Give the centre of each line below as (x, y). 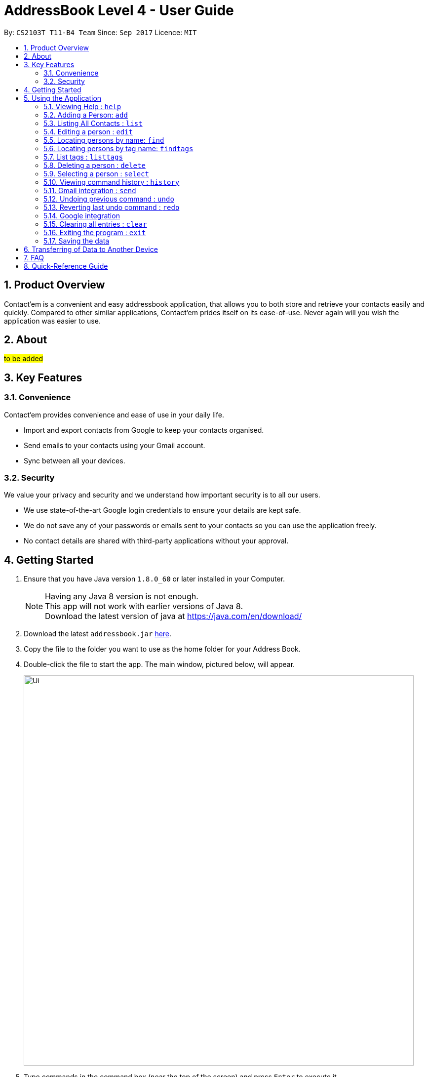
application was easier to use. (52, 321)
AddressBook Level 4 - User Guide (119, 10)
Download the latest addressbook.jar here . (98, 634)
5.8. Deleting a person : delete (95, 165)
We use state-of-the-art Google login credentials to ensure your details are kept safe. (162, 510)
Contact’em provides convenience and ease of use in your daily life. (114, 414)
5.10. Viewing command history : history (112, 182)
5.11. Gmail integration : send (90, 190)
